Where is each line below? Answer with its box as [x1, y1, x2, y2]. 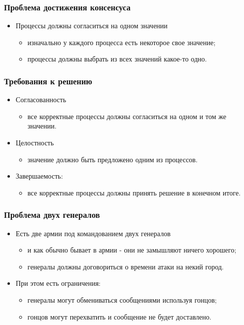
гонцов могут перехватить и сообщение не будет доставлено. [27, 311, 212, 322]
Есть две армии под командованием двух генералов [15, 228, 171, 238]
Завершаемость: [15, 171, 63, 181]
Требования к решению [4, 74, 92, 87]
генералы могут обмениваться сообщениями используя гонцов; [27, 294, 217, 305]
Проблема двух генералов [4, 208, 100, 221]
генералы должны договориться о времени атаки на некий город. [27, 261, 224, 271]
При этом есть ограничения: [15, 278, 101, 288]
